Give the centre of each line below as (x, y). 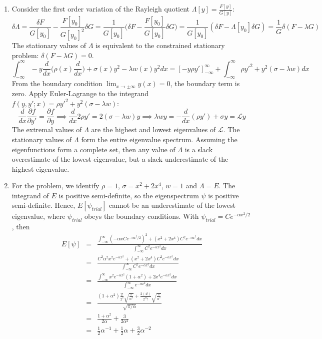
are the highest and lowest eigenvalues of (153, 129)
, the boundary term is (205, 83)
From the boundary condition (57, 83)
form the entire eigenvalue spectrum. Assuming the (159, 139)
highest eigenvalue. (40, 168)
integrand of (30, 195)
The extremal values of (47, 129)
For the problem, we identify (55, 186)
